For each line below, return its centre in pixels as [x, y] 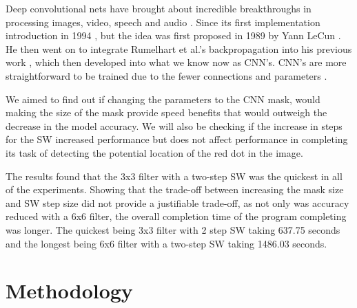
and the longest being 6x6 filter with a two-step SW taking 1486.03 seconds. [166, 243]
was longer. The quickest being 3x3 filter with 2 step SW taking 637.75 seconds [173, 229]
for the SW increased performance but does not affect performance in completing [177, 139]
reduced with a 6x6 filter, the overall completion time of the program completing [176, 216]
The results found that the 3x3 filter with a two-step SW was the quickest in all [174, 176]
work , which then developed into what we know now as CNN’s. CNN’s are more [176, 62]
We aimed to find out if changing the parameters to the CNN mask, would [163, 99]
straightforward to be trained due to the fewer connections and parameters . [166, 75]
